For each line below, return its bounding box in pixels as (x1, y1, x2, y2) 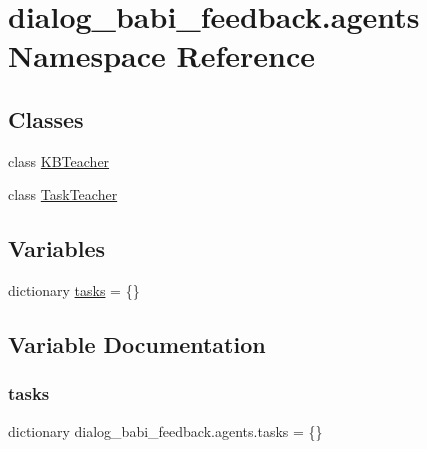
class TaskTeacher (8, 184, 118, 205)
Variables (8, 233, 106, 264)
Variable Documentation (8, 329, 266, 360)
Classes (8, 103, 84, 134)
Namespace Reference (8, 35, 315, 76)
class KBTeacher (8, 150, 110, 171)
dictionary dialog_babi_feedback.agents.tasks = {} (8, 420, 323, 441)
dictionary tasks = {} (8, 280, 140, 301)
